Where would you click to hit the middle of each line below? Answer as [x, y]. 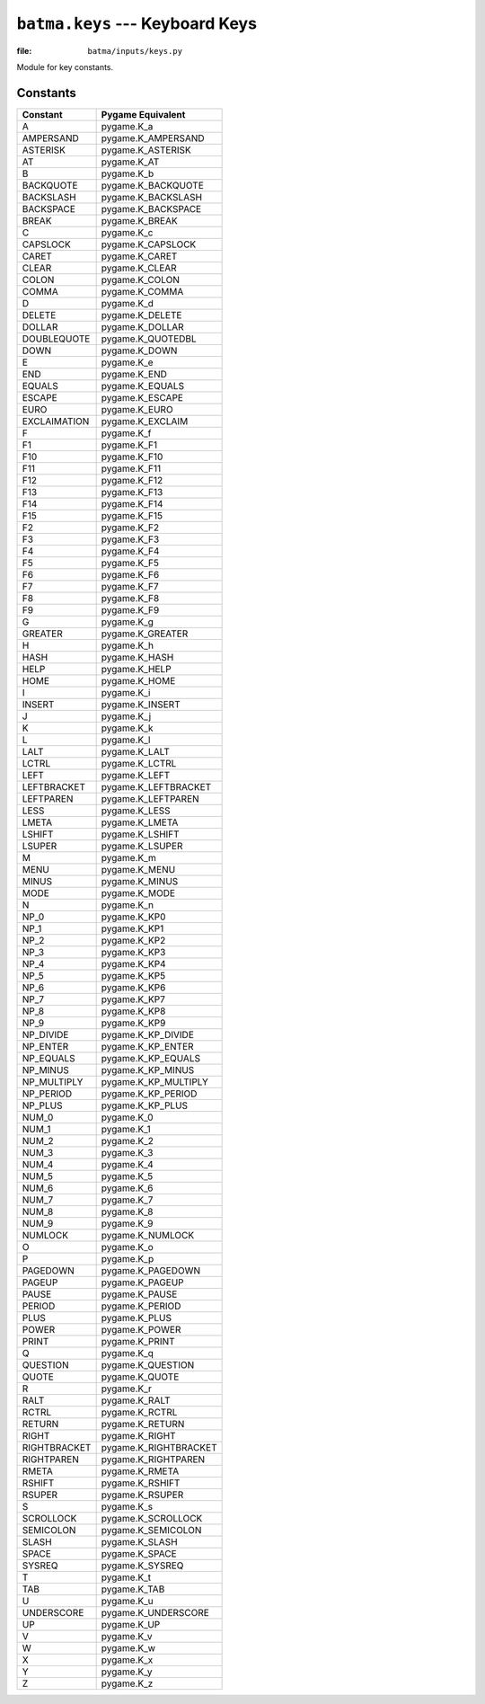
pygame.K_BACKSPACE [151, 209]
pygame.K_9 [127, 1223]
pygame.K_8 [127, 1211]
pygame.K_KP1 [132, 928]
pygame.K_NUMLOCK [148, 1235]
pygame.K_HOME [138, 680]
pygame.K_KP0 [133, 917]
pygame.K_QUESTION [148, 1364]
